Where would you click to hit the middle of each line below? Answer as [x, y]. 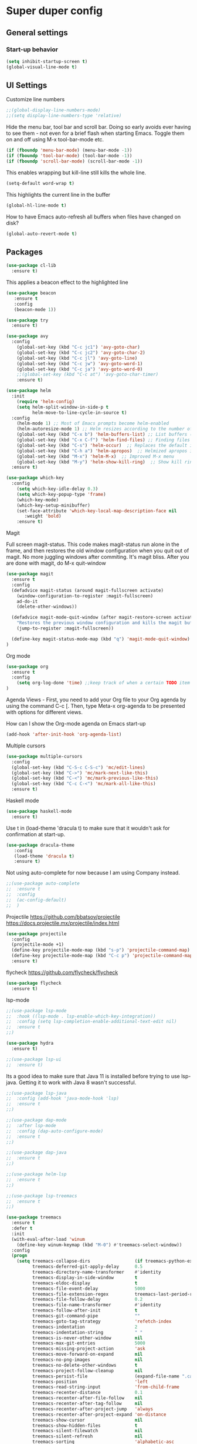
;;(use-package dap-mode [36, 1120]
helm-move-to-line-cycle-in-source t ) [79, 413]
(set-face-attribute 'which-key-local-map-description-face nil [97, 511]
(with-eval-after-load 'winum [48, 1239]
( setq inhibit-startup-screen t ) [47, 61]
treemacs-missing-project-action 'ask [89, 1349]
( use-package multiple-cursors [44, 756]
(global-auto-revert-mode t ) [42, 234]
